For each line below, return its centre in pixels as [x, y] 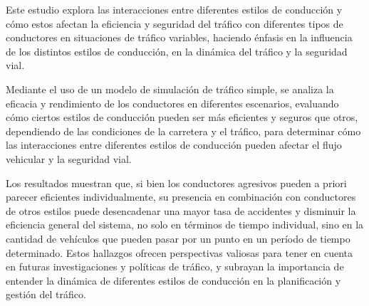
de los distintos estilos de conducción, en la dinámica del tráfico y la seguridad [177, 51]
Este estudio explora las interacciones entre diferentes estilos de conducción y [174, 9]
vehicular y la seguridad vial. [69, 158]
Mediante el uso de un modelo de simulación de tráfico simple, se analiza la [170, 89]
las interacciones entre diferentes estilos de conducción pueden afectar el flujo [174, 145]
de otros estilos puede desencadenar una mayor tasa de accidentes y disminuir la [181, 210]
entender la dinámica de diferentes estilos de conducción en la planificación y [173, 280]
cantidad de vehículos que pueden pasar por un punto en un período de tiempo [178, 238]
